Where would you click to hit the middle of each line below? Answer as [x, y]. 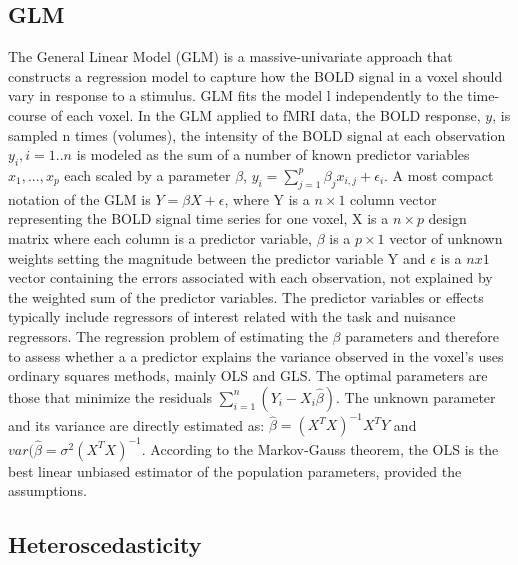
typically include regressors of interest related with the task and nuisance [232, 316]
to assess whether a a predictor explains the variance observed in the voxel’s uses [256, 355]
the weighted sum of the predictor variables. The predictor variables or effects [246, 296]
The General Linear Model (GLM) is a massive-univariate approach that [230, 56]
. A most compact [439, 174]
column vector [393, 198]
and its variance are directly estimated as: [136, 424]
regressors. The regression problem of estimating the [168, 335]
